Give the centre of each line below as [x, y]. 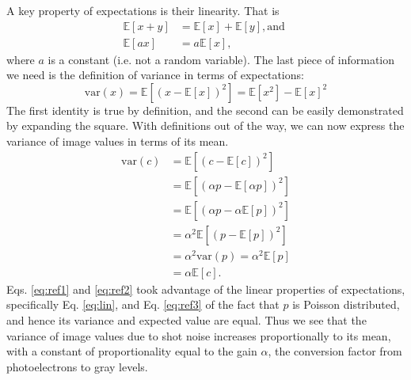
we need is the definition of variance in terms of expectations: [155, 75]
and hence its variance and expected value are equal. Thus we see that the [186, 320]
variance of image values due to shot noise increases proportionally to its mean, [199, 335]
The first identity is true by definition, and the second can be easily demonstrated [205, 110]
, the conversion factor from [335, 351]
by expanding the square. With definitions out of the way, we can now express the [205, 125]
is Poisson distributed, [346, 304]
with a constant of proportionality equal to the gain [132, 351]
